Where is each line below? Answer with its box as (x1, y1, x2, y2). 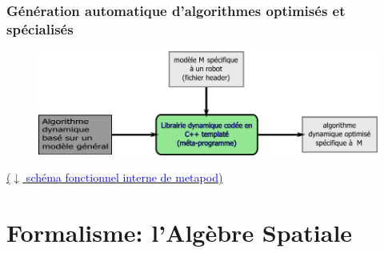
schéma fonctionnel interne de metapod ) (26, 169, 223, 186)
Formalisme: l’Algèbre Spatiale (6, 216, 353, 249)
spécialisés (6, 18, 74, 38)
